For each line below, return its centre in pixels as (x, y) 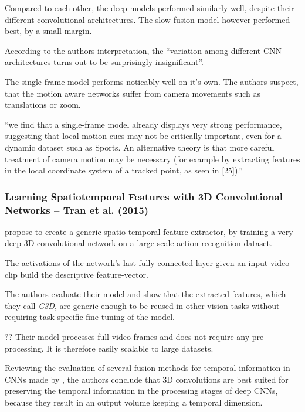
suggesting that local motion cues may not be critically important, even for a (143, 136)
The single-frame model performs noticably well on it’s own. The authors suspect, (152, 81)
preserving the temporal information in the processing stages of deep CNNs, (141, 391)
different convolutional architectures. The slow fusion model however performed (148, 19)
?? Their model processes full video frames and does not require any (127, 337)
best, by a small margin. (48, 31)
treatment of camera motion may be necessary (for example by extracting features (152, 159)
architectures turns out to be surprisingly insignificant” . (104, 62)
